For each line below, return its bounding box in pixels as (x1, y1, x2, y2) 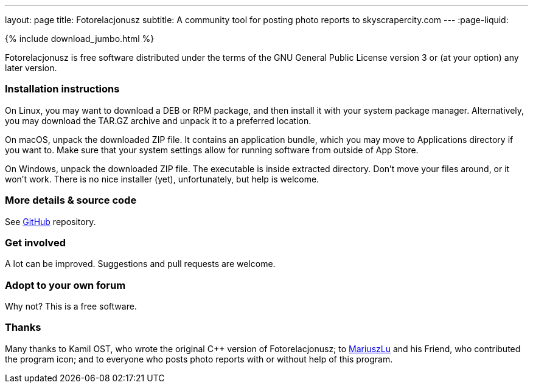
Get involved (5, 236, 66, 249)
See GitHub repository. (5, 216, 96, 227)
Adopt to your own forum (5, 279, 126, 291)
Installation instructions (5, 83, 120, 95)
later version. (5, 63, 57, 73)
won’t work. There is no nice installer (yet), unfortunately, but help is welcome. (5, 173, 319, 184)
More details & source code (5, 194, 137, 207)
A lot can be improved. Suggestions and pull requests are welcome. (5, 258, 276, 269)
